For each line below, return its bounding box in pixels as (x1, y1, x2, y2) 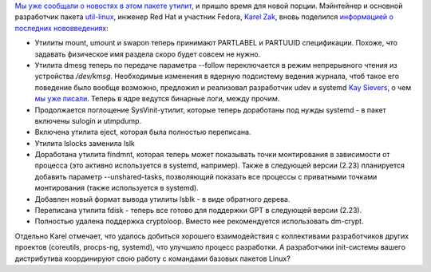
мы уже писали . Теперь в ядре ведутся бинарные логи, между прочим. (34, 94, 280, 104)
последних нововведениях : (14, 23, 109, 33)
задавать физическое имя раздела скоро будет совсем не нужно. (34, 49, 261, 59)
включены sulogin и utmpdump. (34, 116, 142, 125)
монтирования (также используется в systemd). (34, 183, 199, 193)
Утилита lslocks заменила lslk (34, 138, 135, 148)
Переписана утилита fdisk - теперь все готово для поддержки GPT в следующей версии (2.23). (34, 206, 362, 215)
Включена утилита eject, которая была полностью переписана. (34, 128, 251, 137)
